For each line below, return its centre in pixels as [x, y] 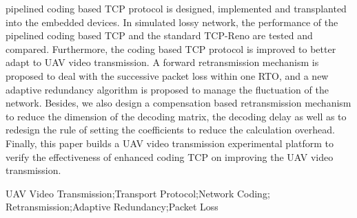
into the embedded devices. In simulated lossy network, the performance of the [172, 22]
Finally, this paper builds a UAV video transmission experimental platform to [170, 143]
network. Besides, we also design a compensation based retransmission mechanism [178, 103]
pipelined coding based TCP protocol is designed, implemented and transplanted [176, 8]
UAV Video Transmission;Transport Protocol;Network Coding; [138, 193]
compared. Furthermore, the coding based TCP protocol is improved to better [171, 48]
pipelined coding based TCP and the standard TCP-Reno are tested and [159, 35]
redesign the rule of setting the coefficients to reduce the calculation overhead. [170, 130]
